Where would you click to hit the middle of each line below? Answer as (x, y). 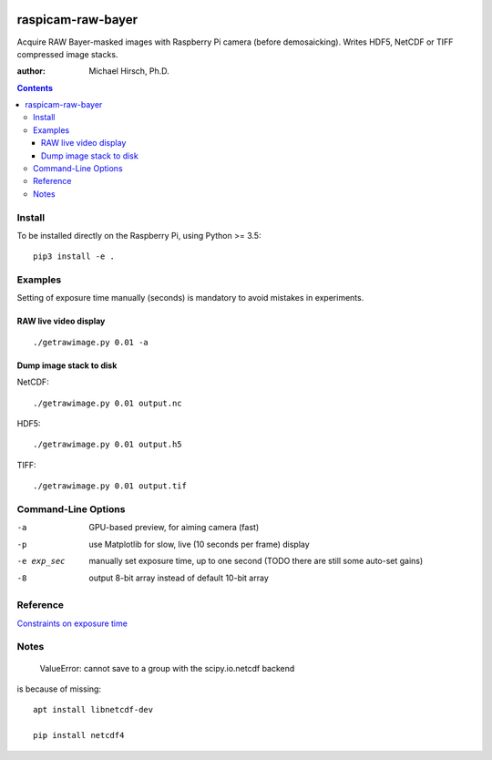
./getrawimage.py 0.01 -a (91, 342)
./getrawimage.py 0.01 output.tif (110, 486)
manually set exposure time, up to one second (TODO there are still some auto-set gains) (256, 561)
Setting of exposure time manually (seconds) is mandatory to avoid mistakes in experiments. (190, 298)
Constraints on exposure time (72, 623)
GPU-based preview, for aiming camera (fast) (174, 528)
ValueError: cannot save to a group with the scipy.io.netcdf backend (167, 668)
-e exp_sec (41, 561)
